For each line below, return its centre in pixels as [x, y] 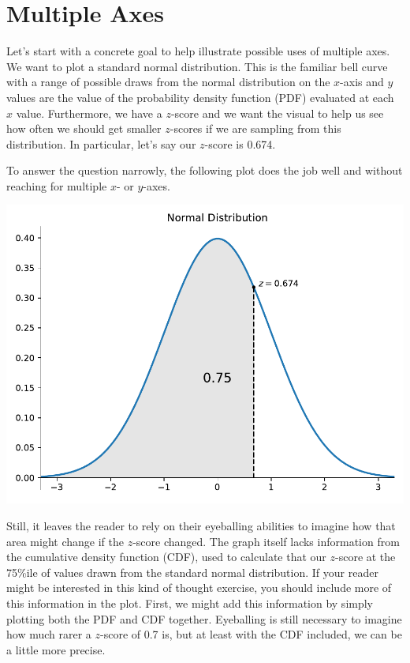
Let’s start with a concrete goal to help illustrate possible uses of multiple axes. [198, 51]
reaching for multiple [57, 185]
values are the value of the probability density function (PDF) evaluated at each [200, 97]
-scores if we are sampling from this [255, 128]
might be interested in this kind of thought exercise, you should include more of [199, 588]
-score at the [365, 557]
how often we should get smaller [84, 128]
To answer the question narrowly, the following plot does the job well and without [205, 170]
